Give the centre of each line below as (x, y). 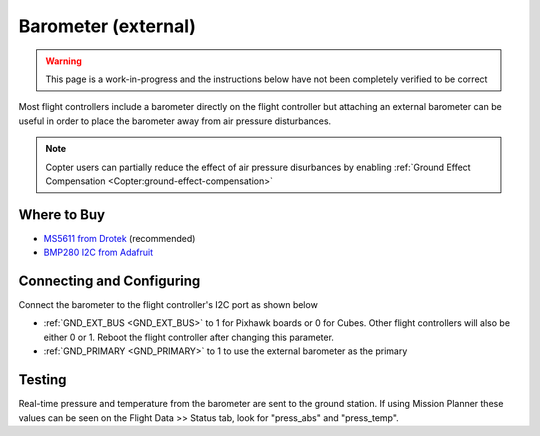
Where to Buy (61, 214)
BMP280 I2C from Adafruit (98, 252)
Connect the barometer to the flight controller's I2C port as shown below (168, 305)
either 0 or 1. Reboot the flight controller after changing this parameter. (189, 337)
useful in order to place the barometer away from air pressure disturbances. (175, 121)
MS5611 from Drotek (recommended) (119, 238)
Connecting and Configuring (109, 281)
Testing (42, 380)
